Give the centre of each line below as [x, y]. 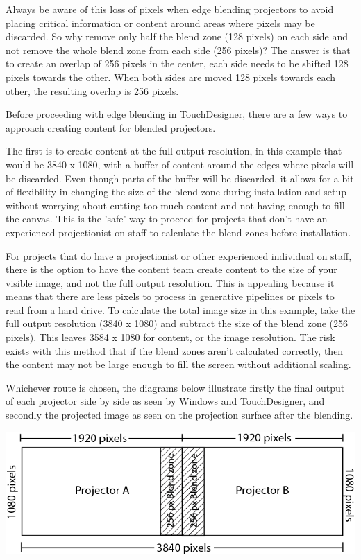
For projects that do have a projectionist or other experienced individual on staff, [179, 255]
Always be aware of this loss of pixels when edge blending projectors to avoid [170, 9]
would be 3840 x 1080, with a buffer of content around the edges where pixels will [180, 164]
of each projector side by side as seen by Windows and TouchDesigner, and [165, 401]
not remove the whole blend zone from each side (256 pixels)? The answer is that [178, 50]
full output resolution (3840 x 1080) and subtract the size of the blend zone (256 [177, 323]
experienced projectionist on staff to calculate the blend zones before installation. [178, 232]
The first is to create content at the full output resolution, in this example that [174, 151]
